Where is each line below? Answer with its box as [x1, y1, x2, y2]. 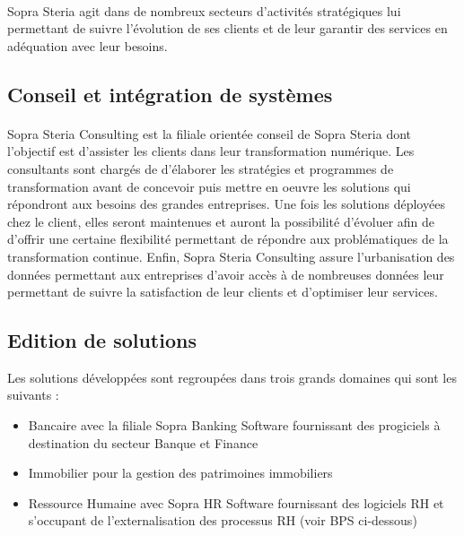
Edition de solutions [7, 326, 197, 354]
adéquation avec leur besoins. [7, 36, 168, 55]
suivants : [7, 385, 59, 404]
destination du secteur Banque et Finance [28, 433, 258, 452]
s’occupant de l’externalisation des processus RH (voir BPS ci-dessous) [28, 511, 417, 530]
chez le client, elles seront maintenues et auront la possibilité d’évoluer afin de [7, 212, 435, 230]
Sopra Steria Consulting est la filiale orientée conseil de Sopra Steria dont [7, 124, 412, 143]
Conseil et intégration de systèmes [7, 80, 333, 108]
